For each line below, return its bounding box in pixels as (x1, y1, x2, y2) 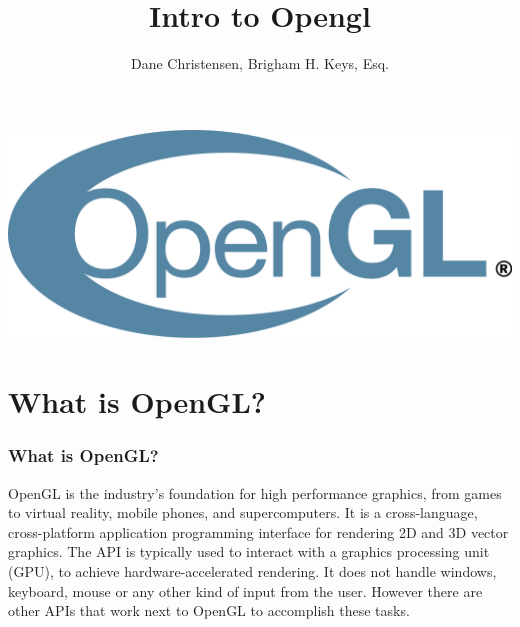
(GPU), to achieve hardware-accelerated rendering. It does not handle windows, (8, 560, 497, 581)
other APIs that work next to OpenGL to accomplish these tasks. (8, 600, 410, 621)
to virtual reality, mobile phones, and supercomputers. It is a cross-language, (8, 502, 478, 523)
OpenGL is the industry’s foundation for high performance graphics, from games (8, 482, 502, 503)
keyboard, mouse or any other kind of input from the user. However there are (8, 580, 483, 601)
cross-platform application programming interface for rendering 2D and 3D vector (8, 521, 509, 542)
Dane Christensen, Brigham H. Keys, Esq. (130, 53, 390, 74)
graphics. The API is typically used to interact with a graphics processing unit (8, 541, 490, 562)
